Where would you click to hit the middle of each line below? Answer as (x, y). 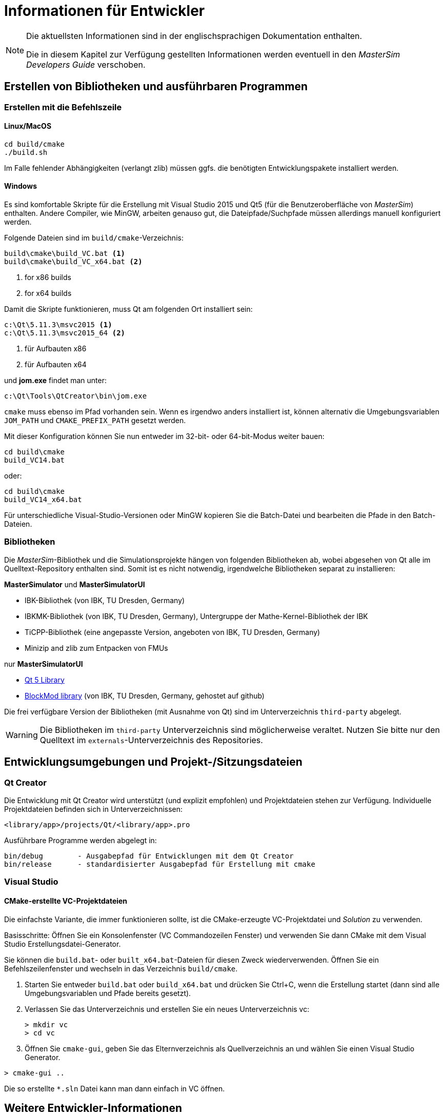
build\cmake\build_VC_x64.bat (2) (73, 262)
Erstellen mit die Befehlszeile (63, 107)
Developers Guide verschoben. (86, 64)
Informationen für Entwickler (105, 11)
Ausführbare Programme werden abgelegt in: (80, 840)
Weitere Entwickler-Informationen (93, 1108)
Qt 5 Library (45, 680)
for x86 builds (48, 277)
